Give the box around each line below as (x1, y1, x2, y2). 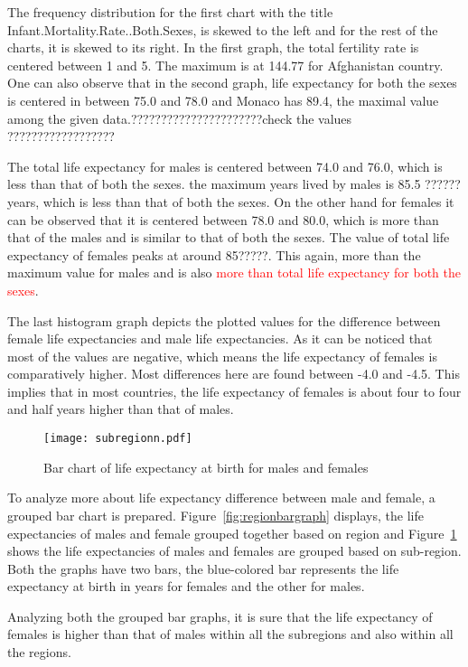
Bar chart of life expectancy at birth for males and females (43, 457, 369, 476)
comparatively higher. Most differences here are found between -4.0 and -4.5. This (7, 364, 460, 383)
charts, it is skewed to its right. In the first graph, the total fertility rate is (7, 38, 419, 57)
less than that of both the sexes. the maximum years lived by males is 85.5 (7, 174, 421, 193)
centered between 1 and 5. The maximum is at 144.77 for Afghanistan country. (7, 55, 444, 74)
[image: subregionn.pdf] (43, 432, 192, 446)
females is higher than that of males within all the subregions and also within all (7, 625, 454, 644)
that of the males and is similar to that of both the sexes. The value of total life (7, 228, 450, 247)
